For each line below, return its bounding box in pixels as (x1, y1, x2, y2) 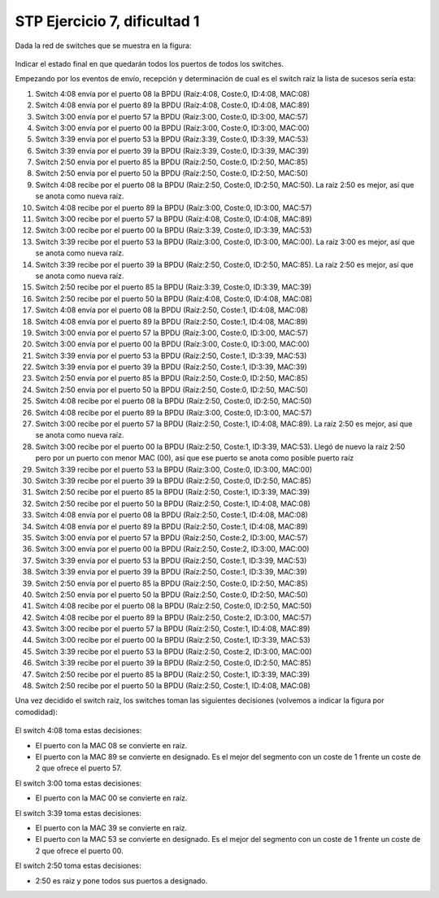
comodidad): (15, 707, 59, 717)
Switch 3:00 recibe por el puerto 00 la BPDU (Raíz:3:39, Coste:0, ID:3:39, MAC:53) (35, 225, 312, 235)
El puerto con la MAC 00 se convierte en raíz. (35, 793, 188, 803)
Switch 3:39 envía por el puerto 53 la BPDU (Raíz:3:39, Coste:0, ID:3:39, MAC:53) (35, 134, 309, 144)
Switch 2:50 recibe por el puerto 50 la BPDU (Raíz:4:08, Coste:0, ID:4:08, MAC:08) (35, 294, 313, 303)
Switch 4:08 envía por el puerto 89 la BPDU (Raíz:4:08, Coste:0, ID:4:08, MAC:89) (35, 100, 311, 110)
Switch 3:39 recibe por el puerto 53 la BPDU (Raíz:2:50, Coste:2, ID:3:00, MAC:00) (35, 647, 312, 656)
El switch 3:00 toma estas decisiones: (15, 778, 142, 788)
